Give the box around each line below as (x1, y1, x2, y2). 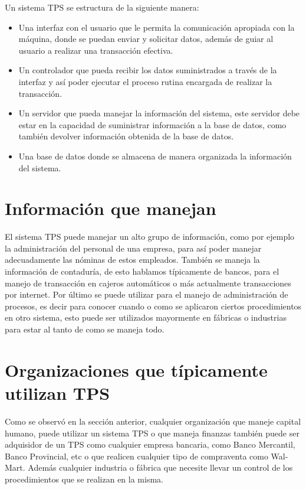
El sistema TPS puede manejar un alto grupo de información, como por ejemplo (5, 230, 295, 243)
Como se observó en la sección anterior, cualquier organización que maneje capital (5, 415, 301, 427)
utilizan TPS (5, 380, 110, 405)
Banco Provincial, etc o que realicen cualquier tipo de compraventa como (5, 449, 268, 462)
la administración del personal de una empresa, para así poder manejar (5, 242, 262, 254)
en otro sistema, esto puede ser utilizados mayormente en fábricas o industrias (5, 311, 287, 324)
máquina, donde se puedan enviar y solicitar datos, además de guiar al (18, 32, 274, 45)
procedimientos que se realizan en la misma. (5, 472, 163, 485)
